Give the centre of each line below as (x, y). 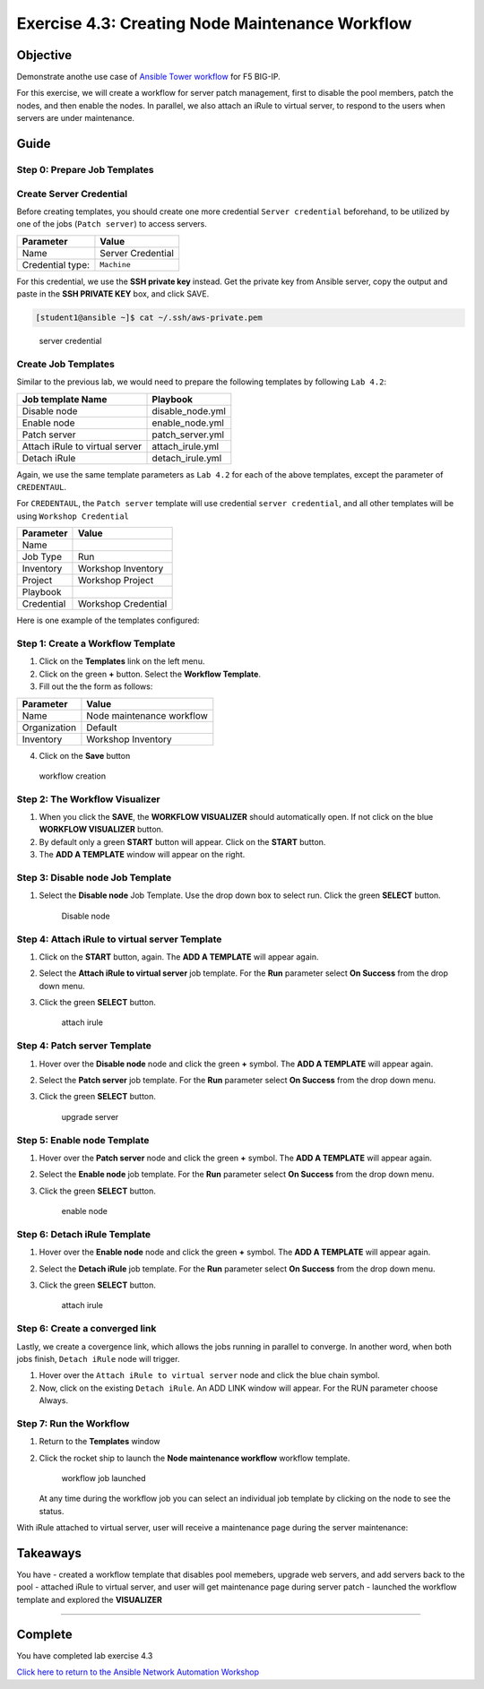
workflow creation (73, 776)
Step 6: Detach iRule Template (84, 1234)
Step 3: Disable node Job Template (94, 877)
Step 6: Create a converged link (86, 1329)
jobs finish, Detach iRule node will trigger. (98, 1358)
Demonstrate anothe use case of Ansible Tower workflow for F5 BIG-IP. (149, 77)
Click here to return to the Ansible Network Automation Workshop (138, 1672)
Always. (54, 1400)
